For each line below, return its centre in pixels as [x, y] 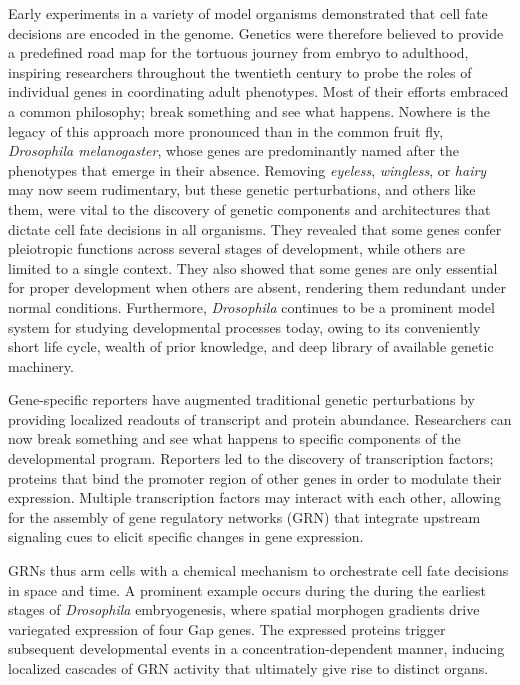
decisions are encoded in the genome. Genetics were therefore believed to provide [256, 32]
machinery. [41, 365]
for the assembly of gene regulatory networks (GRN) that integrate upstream [244, 516]
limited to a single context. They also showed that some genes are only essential [253, 267]
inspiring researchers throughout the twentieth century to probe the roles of [240, 71]
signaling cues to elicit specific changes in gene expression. [186, 536]
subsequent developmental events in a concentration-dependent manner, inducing [256, 648]
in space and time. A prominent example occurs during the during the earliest [247, 589]
